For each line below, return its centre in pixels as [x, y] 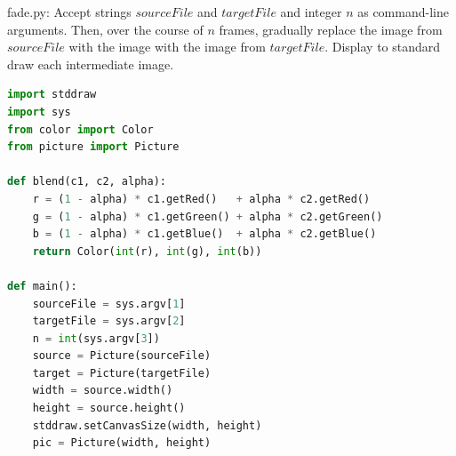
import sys [39, 112]
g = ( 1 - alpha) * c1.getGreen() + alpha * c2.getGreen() [208, 216]
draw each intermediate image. [91, 64]
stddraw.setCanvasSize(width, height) [147, 425]
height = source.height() [109, 408]
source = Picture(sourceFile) [122, 356]
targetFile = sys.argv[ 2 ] [109, 321]
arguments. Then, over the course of [105, 29]
